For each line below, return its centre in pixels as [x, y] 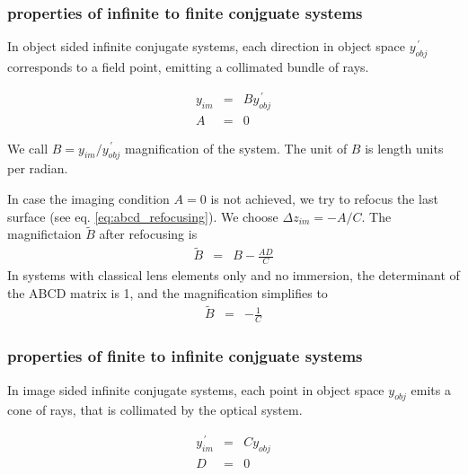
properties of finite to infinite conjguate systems [185, 356]
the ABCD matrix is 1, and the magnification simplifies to [168, 292]
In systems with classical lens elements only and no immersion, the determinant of [234, 275]
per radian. [38, 168]
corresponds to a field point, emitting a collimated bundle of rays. [188, 67]
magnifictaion [44, 234]
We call [28, 148]
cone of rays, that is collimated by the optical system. [155, 410]
